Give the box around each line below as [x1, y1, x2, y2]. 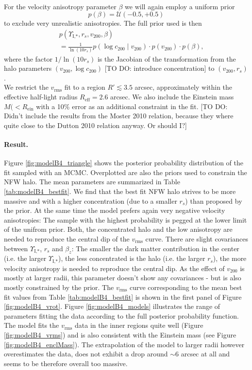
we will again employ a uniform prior [125, 1, 235, 11]
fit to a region [64, 82, 105, 92]
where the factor [4, 53, 53, 64]
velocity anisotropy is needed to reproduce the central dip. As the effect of [4, 263, 225, 273]
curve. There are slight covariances [145, 233, 248, 243]
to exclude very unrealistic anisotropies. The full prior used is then [4, 18, 202, 28]
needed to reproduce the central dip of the [4, 233, 130, 243]
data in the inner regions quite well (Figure [75, 320, 203, 330]
